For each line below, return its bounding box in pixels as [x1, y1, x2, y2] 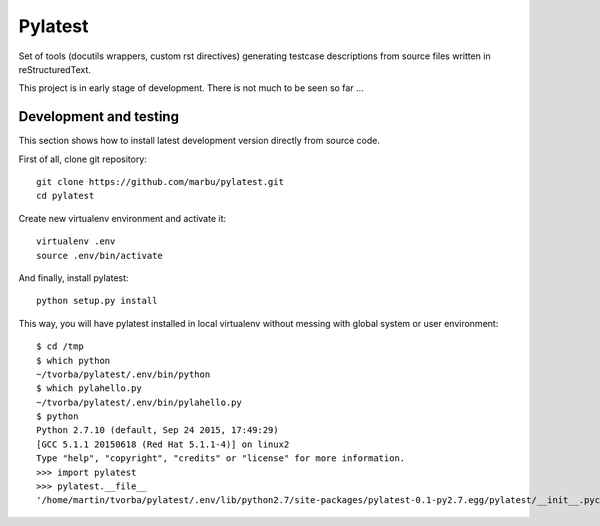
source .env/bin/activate [36, 250, 164, 261]
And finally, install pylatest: [18, 271, 129, 284]
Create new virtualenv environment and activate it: [18, 212, 227, 224]
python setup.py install [36, 295, 158, 307]
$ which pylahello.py [36, 383, 142, 394]
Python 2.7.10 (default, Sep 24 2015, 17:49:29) [36, 425, 279, 436]
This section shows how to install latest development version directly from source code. [18, 135, 380, 147]
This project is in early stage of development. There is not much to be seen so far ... [18, 82, 364, 94]
